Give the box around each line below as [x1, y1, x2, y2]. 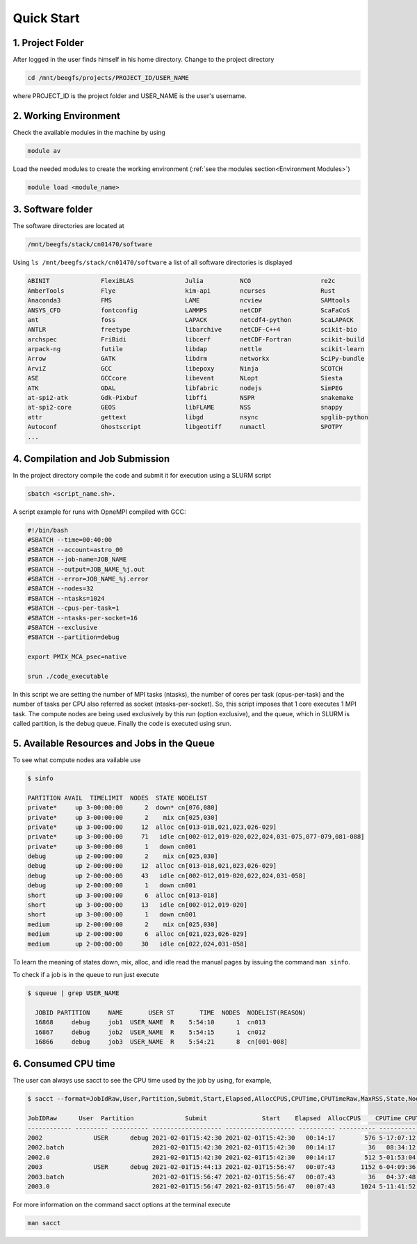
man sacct [27, 1219, 61, 1227]
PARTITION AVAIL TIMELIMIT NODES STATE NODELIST [27, 793, 208, 802]
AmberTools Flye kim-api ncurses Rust [27, 286, 336, 295]
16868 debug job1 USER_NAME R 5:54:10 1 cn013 [35, 1019, 266, 1026]
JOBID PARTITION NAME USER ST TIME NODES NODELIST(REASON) [35, 1008, 306, 1017]
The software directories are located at [13, 222, 124, 230]
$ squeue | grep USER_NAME [27, 989, 120, 997]
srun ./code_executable [27, 672, 109, 680]
